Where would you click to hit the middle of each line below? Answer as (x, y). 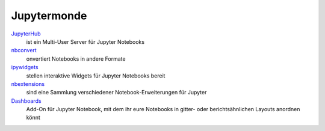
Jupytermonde (49, 16)
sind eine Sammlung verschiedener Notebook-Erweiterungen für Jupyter (116, 93)
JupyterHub (26, 34)
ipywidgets (25, 67)
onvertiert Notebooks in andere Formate (76, 59)
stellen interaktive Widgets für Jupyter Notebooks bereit (96, 76)
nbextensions (28, 84)
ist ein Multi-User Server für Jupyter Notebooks (85, 41)
